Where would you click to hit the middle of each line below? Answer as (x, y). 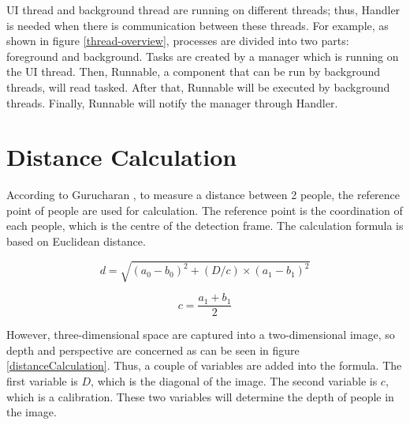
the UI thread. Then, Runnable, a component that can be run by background (194, 71)
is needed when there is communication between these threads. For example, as (198, 25)
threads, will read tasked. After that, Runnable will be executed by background (198, 87)
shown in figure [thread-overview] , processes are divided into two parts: (178, 41)
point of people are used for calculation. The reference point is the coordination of (205, 210)
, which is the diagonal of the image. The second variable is (234, 381)
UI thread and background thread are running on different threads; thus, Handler (203, 9)
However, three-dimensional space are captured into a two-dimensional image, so (201, 335)
